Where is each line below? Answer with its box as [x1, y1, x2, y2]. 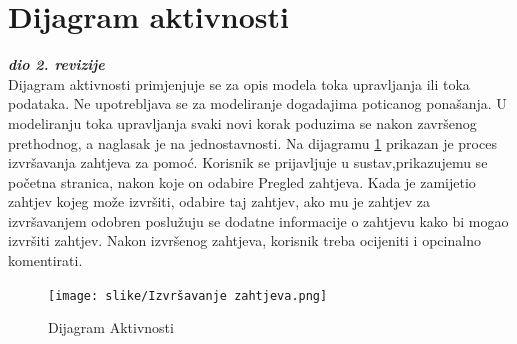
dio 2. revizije [8, 54, 105, 75]
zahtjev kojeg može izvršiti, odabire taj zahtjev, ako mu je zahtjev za [8, 191, 431, 212]
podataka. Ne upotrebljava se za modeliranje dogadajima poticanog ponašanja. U [8, 93, 507, 114]
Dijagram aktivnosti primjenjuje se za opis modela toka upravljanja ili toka [8, 73, 470, 94]
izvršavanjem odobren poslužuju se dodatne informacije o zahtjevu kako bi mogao [8, 210, 509, 231]
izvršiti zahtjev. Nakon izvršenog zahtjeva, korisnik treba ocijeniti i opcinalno [8, 230, 481, 251]
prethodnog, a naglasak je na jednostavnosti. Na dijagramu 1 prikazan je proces [8, 132, 497, 153]
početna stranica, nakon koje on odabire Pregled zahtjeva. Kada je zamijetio [8, 171, 476, 192]
